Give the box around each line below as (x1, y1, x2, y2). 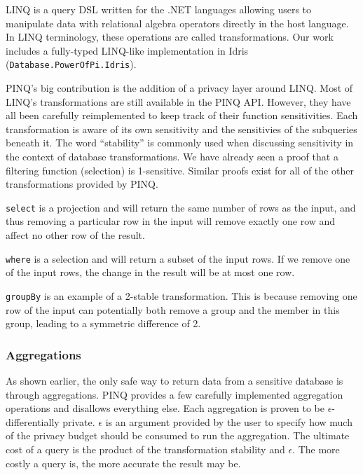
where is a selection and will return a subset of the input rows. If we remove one (6, 251, 350, 266)
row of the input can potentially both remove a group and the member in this (6, 302, 340, 317)
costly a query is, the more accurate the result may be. (6, 455, 241, 470)
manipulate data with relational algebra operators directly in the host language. (6, 15, 349, 30)
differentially (6, 414, 60, 429)
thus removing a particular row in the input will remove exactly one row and (6, 214, 336, 228)
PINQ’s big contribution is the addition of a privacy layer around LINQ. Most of (6, 81, 353, 95)
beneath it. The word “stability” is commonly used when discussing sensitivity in (6, 135, 354, 150)
